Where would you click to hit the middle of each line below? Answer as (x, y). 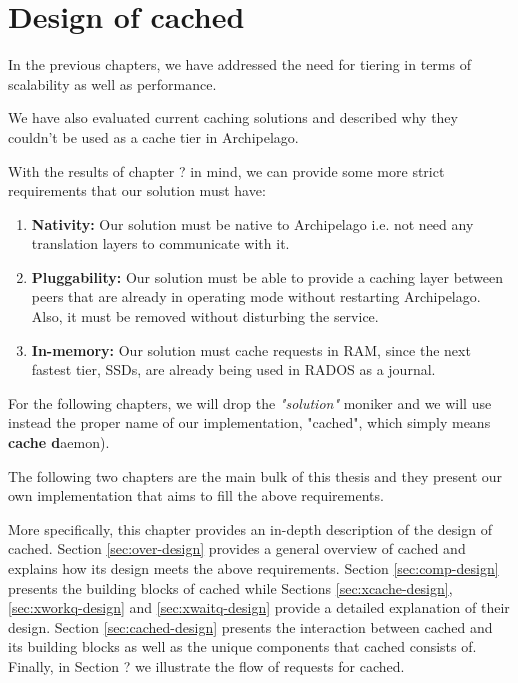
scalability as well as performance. (112, 83)
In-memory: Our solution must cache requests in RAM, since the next (251, 349)
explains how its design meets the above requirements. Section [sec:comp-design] (253, 568)
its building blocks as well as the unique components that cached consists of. (242, 646)
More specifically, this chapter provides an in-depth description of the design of (250, 528)
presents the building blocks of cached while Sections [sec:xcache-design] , (230, 587)
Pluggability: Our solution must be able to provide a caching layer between (267, 276)
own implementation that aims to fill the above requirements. (196, 495)
